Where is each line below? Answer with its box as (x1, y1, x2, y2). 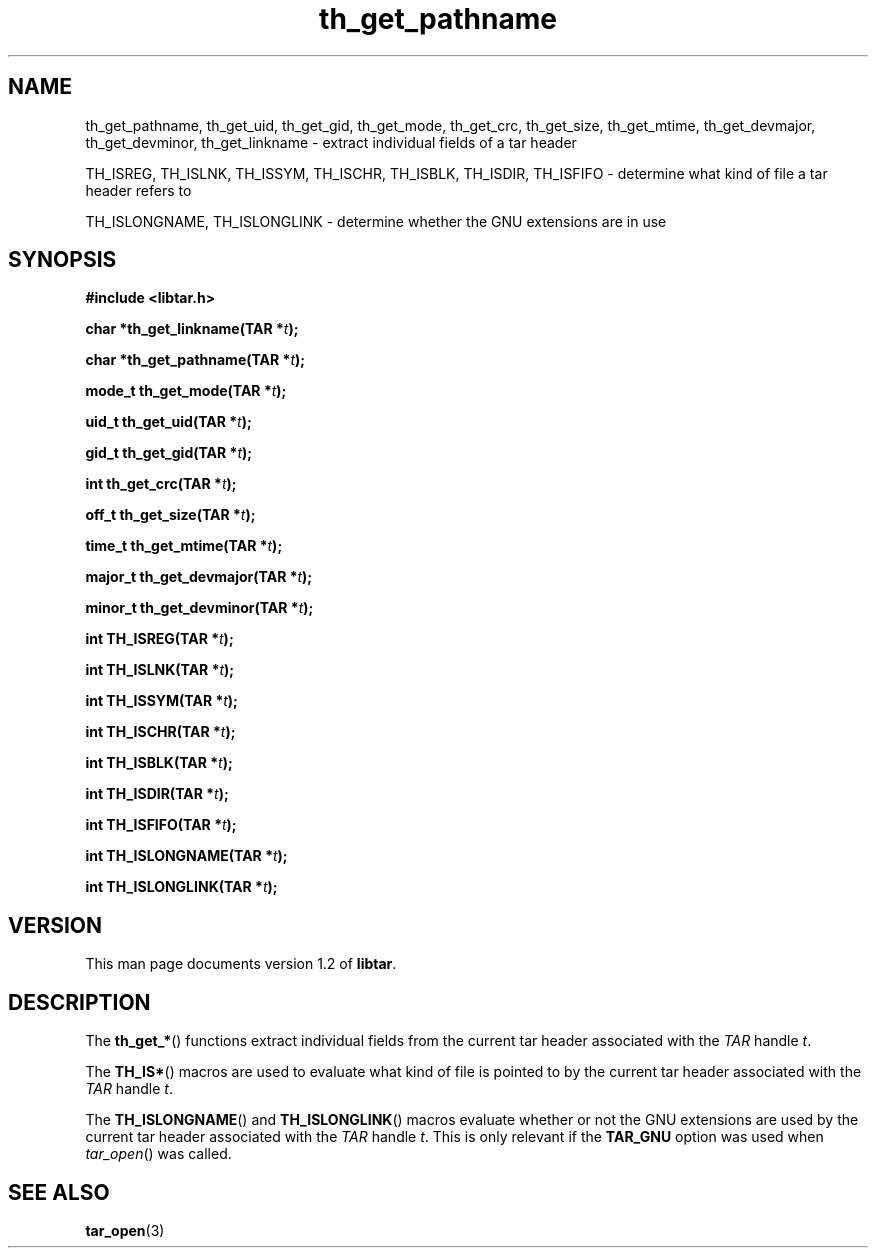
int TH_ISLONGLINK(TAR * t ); (85, 878, 278, 896)
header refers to (85, 181, 192, 199)
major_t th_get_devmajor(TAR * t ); (85, 568, 313, 586)
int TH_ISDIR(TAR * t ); (85, 785, 229, 803)
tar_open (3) (85, 1221, 165, 1239)
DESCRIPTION (8, 989, 151, 1015)
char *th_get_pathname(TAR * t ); (85, 351, 306, 369)
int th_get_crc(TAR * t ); (85, 475, 237, 493)
